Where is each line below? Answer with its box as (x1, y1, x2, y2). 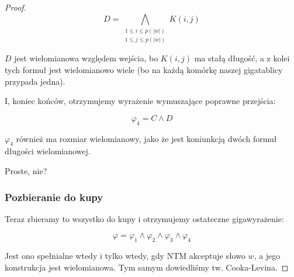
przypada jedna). (5, 75, 65, 87)
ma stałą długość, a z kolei (194, 52, 290, 64)
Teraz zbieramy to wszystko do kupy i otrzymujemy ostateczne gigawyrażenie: (5, 212, 284, 224)
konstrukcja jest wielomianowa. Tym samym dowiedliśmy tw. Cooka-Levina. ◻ (5, 261, 289, 273)
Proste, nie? (5, 165, 47, 177)
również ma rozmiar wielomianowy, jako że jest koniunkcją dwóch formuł (16, 132, 277, 144)
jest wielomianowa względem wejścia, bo (14, 52, 158, 64)
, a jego (254, 250, 281, 262)
